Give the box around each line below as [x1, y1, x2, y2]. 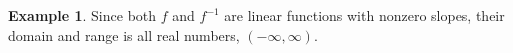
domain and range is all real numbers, [8, 24, 240, 45]
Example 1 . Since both [8, 5, 157, 25]
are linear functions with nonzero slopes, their [224, 5, 505, 25]
